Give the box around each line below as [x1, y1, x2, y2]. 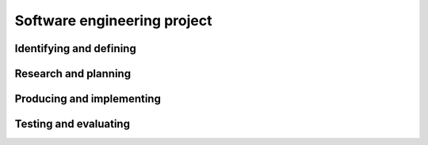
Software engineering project [14, 12, 212, 29]
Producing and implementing [14, 92, 162, 106]
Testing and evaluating [14, 117, 131, 131]
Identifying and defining [14, 42, 136, 55]
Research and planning [14, 67, 131, 80]
